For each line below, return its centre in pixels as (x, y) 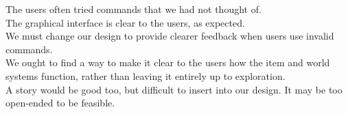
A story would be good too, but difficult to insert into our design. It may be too (174, 89)
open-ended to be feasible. (60, 103)
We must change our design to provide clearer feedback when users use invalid (170, 36)
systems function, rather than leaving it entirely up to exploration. (146, 75)
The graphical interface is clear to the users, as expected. (125, 22)
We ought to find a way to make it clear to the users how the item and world (168, 62)
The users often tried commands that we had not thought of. (134, 9)
